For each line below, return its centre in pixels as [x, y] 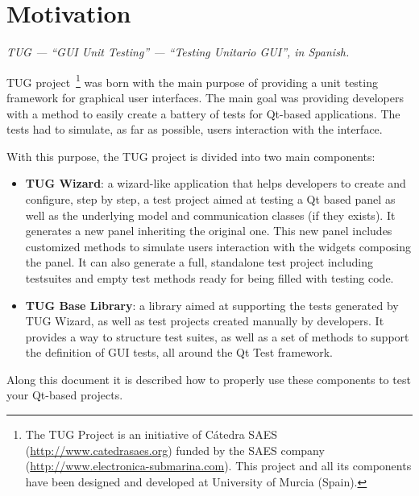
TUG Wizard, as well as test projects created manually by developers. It [205, 321]
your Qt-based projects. [65, 395]
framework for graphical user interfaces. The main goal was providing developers [205, 97]
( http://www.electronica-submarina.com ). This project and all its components [218, 466]
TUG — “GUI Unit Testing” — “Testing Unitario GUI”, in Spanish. [178, 52]
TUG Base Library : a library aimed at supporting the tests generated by [212, 305]
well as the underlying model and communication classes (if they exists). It [210, 215]
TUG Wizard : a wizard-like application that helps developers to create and [216, 183]
